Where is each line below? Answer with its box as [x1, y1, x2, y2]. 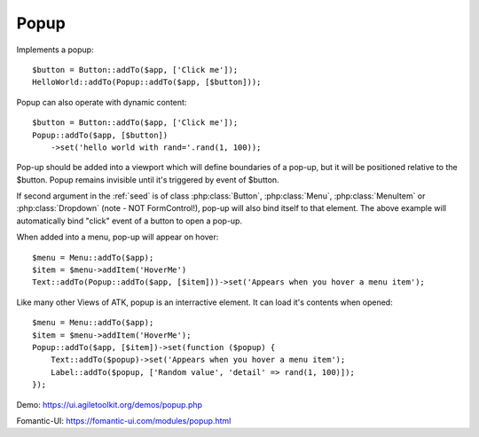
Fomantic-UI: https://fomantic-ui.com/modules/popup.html [16, 415, 232, 425]
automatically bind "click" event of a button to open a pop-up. [16, 215, 243, 226]
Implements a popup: [16, 44, 94, 55]
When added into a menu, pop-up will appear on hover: [16, 231, 219, 243]
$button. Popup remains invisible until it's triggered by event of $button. [16, 174, 279, 185]
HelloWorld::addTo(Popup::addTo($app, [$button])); [32, 77, 262, 88]
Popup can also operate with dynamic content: [16, 97, 187, 107]
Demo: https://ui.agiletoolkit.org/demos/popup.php [16, 399, 203, 410]
